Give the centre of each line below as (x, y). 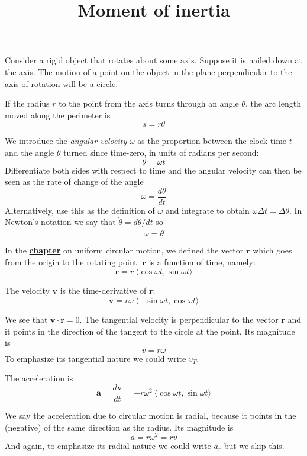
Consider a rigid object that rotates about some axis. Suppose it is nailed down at (154, 60)
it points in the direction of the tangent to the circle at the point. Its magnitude (150, 331)
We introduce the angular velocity (66, 141)
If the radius (27, 103)
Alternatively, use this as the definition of (80, 210)
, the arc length (273, 103)
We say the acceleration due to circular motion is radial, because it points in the (151, 415)
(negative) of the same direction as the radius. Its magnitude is (119, 427)
